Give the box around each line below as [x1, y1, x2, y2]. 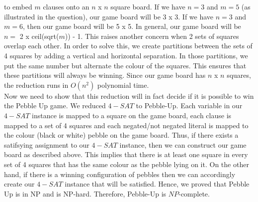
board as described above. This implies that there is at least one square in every [4, 149, 248, 160]
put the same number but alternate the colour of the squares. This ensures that [4, 60, 247, 70]
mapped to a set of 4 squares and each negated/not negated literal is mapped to [4, 120, 249, 130]
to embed [4, 1, 32, 11]
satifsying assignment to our [4, 139, 89, 150]
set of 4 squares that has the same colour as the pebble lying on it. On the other [4, 159, 249, 169]
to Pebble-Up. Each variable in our [136, 100, 243, 111]
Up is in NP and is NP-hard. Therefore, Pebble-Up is [4, 188, 167, 199]
